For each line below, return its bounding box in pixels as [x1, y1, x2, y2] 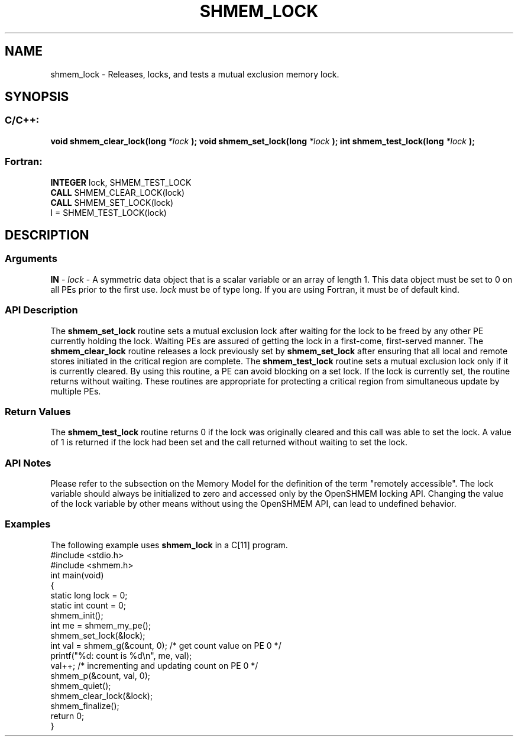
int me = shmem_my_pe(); [50, 620, 151, 630]
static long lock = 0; [50, 590, 128, 600]
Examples [5, 518, 51, 530]
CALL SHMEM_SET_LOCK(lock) [50, 197, 174, 208]
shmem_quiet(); [50, 680, 111, 691]
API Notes [5, 457, 51, 469]
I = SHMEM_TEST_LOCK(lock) [50, 207, 167, 218]
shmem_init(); [50, 610, 103, 620]
